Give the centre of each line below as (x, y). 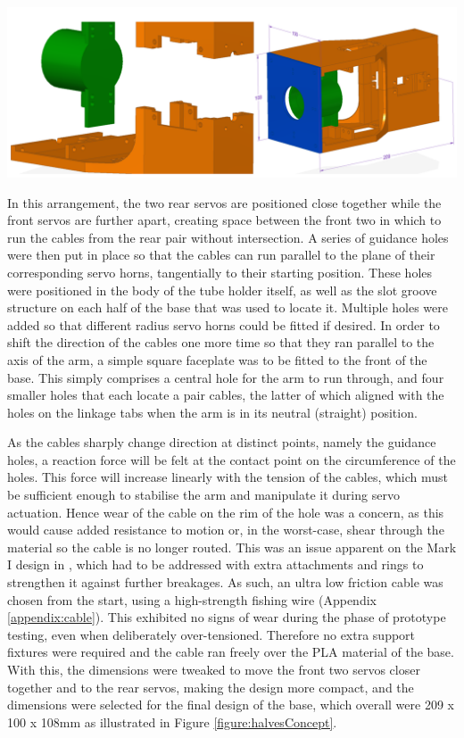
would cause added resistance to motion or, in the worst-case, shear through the (226, 530)
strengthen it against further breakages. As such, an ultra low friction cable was (225, 582)
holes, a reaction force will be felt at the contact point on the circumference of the (232, 459)
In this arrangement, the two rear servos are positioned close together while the (224, 202)
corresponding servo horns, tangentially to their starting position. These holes (220, 272)
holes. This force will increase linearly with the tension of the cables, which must (228, 477)
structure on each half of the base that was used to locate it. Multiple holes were (228, 307)
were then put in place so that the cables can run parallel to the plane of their (221, 255)
